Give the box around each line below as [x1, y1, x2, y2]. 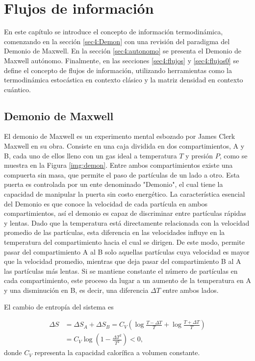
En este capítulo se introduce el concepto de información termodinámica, [4, 26, 223, 37]
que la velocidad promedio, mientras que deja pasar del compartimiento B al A [4, 256, 241, 266]
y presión [185, 150, 213, 160]
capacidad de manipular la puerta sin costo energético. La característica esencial [4, 189, 245, 199]
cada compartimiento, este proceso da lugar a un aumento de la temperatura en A [4, 275, 251, 285]
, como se [219, 150, 248, 160]
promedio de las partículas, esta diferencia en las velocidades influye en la [4, 227, 225, 237]
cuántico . [4, 84, 31, 94]
